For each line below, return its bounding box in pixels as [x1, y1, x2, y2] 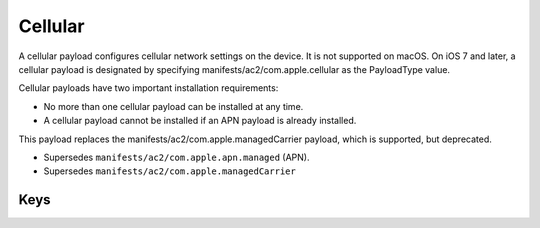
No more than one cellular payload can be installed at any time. [43, 100, 304, 112]
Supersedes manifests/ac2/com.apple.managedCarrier [43, 165, 297, 177]
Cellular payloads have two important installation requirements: [18, 82, 279, 94]
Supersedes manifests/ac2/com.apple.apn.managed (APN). [43, 151, 310, 163]
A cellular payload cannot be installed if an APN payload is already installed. [43, 115, 357, 127]
